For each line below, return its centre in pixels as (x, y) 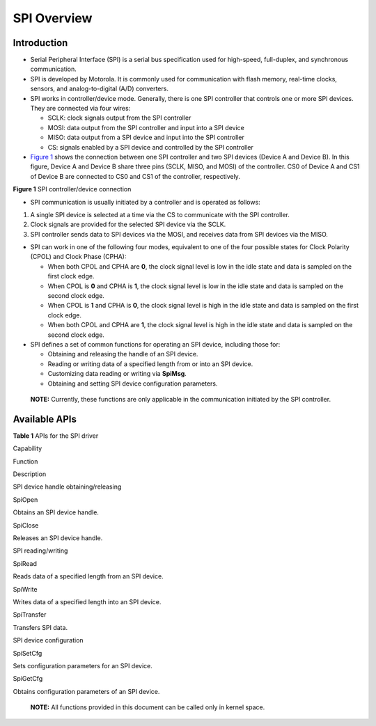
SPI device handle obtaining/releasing (67, 487)
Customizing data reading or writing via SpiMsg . (117, 374)
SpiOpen (25, 499)
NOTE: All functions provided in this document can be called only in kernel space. (148, 707)
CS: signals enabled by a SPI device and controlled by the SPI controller (151, 147)
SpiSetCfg (28, 653)
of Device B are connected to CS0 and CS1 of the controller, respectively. (135, 176)
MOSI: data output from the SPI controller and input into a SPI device (146, 127)
